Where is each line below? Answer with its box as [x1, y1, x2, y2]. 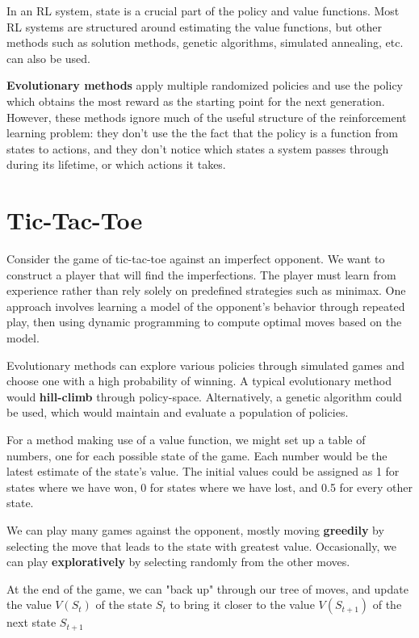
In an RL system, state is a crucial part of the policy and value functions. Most [6, 2, 400, 19]
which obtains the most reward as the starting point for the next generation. [6, 92, 385, 109]
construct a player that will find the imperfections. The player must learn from [6, 266, 396, 283]
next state [6, 614, 57, 631]
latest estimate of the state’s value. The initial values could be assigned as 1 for [6, 463, 400, 480]
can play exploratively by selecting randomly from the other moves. [6, 553, 350, 570]
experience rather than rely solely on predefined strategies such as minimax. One [6, 282, 406, 299]
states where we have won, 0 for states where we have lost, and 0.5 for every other [6, 478, 413, 495]
